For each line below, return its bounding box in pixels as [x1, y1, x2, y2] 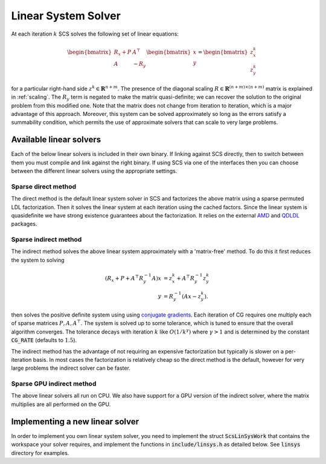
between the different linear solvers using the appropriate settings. [11, 167, 177, 175]
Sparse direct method [11, 182, 77, 190]
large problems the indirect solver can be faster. [11, 364, 131, 372]
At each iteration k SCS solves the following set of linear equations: [11, 30, 179, 37]
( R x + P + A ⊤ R [104, 274, 144, 283]
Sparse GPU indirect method [11, 379, 97, 388]
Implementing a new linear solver [11, 416, 139, 427]
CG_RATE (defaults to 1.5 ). [11, 337, 77, 344]
